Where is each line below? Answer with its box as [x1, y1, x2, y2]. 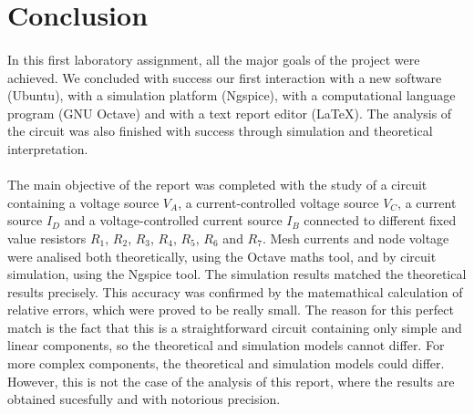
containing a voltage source [7, 192, 160, 212]
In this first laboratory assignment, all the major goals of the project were [7, 49, 420, 68]
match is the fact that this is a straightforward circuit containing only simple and [7, 317, 462, 336]
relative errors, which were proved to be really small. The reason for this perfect [7, 300, 454, 319]
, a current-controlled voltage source [178, 192, 379, 212]
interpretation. [7, 139, 88, 158]
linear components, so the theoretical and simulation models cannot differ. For [7, 336, 445, 355]
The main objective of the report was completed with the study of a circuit [7, 175, 428, 194]
